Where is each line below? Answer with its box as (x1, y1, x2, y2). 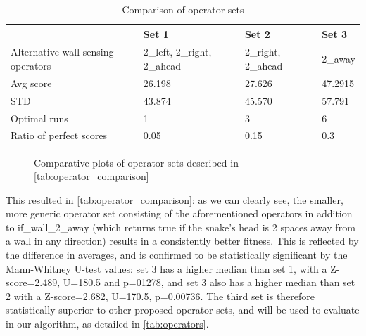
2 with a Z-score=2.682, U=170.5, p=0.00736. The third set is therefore (6, 288, 315, 303)
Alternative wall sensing (11, 44, 114, 59)
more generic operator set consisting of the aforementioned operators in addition (6, 206, 353, 221)
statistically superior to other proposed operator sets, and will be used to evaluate (6, 302, 360, 317)
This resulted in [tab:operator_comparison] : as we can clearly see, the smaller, (6, 192, 343, 207)
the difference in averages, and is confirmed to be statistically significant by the (6, 247, 348, 262)
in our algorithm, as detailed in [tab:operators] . (6, 316, 209, 331)
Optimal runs (11, 110, 68, 125)
